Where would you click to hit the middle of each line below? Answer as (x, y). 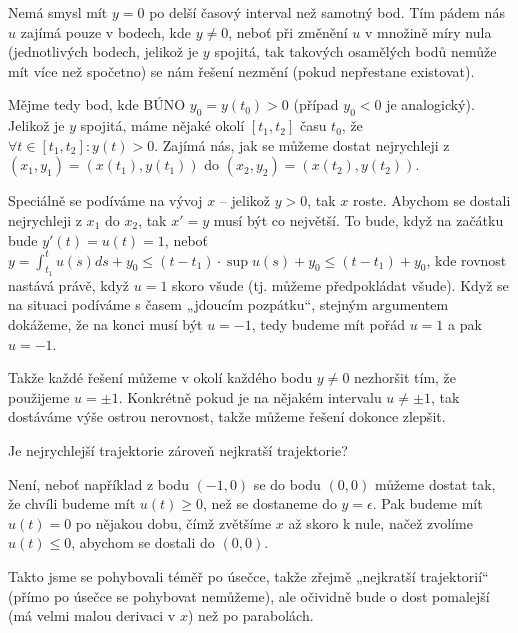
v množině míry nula (428, 31)
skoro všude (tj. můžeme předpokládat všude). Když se (340, 284)
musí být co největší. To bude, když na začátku (358, 219)
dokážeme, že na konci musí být (105, 324)
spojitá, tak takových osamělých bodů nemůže (355, 51)
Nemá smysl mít (58, 12)
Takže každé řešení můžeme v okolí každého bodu (160, 377)
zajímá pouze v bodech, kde (106, 31)
